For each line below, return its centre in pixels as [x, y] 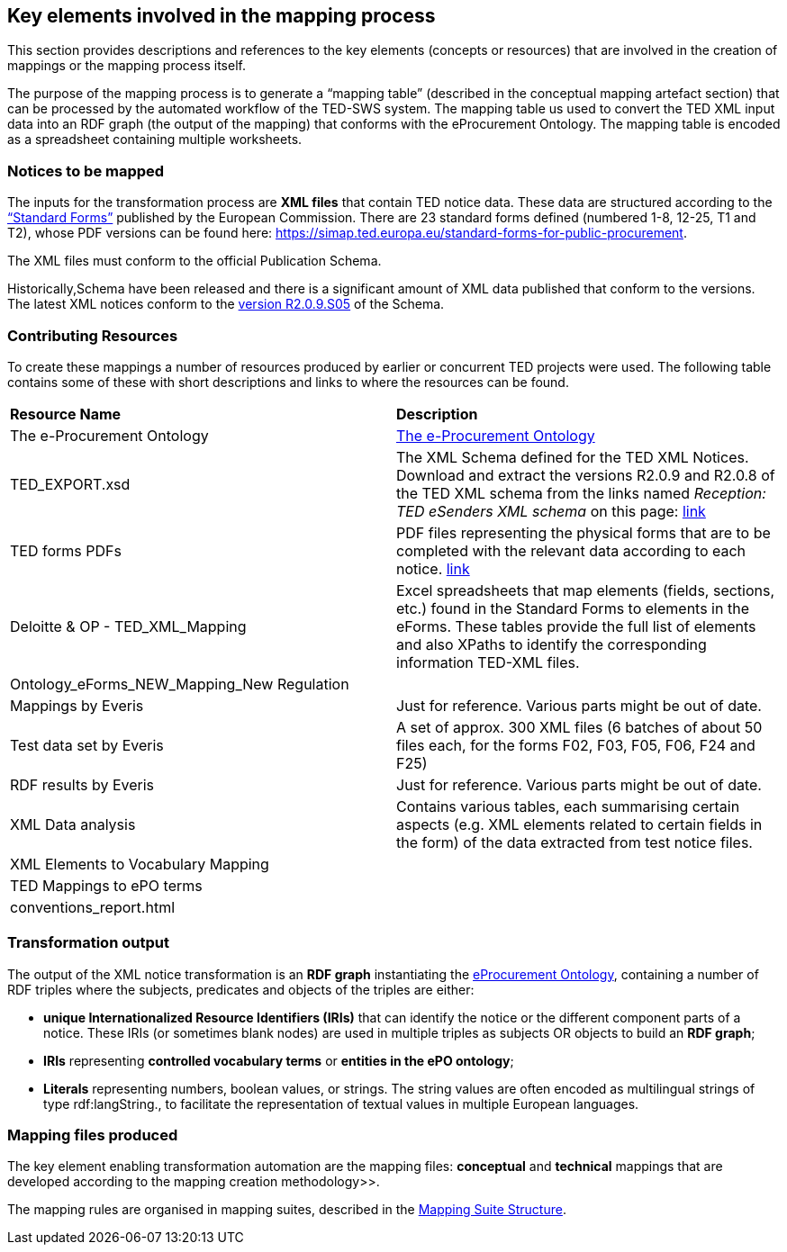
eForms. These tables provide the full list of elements [576, 626]
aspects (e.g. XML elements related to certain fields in [579, 824]
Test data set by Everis [87, 745]
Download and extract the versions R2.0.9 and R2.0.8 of [586, 475]
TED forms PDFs [66, 550]
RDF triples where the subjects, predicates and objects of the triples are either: [241, 989]
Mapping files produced [93, 1135]
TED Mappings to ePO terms [106, 885]
